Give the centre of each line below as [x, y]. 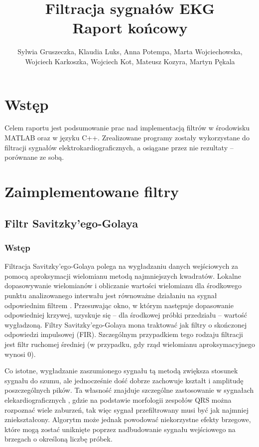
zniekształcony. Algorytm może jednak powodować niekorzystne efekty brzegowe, [128, 419]
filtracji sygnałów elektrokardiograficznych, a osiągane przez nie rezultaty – [119, 147]
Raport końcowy [130, 28]
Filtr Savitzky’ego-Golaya [71, 223]
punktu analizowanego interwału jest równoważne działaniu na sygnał [111, 295]
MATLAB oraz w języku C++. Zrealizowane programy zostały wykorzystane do [127, 138]
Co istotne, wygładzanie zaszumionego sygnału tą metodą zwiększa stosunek [121, 371]
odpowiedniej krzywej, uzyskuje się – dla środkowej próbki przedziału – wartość [126, 315]
